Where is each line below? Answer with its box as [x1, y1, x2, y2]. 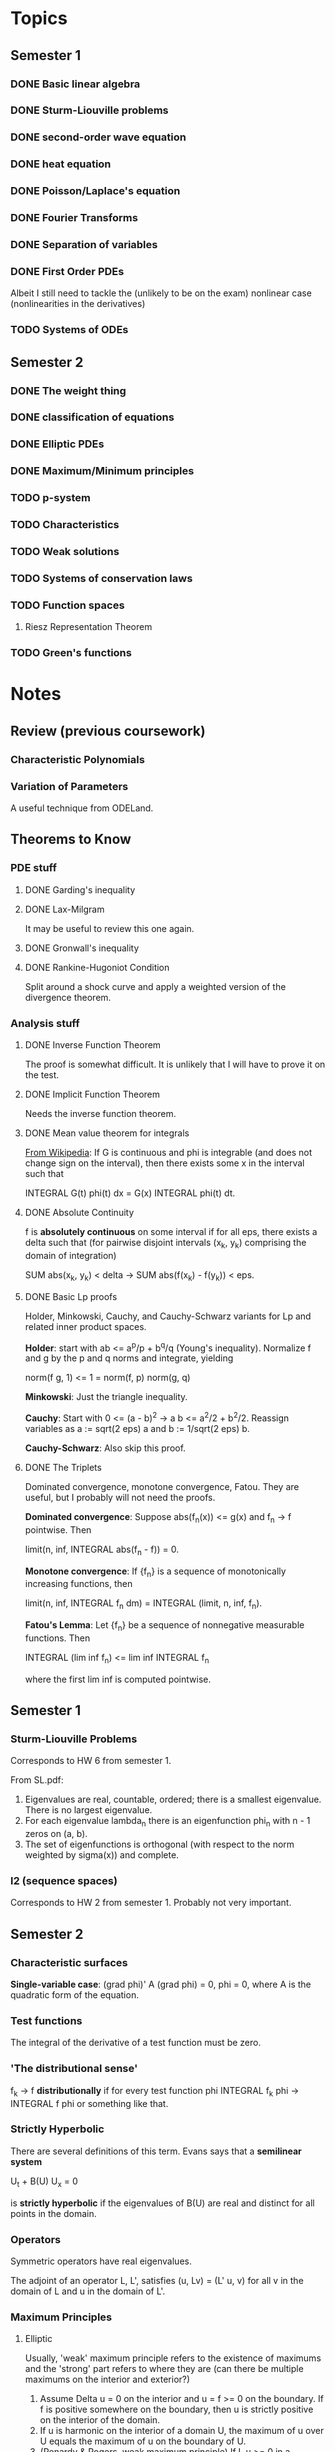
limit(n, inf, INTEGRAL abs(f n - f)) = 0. [24, 1543, 180, 1557]
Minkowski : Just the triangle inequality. [24, 1391, 188, 1403]
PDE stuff [10, 861, 57, 875]
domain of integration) [24, 1249, 117, 1261]
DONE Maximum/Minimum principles [10, 464, 195, 478]
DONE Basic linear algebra [10, 77, 141, 91]
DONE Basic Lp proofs [24, 1290, 118, 1302]
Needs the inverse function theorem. [24, 1108, 177, 1120]
